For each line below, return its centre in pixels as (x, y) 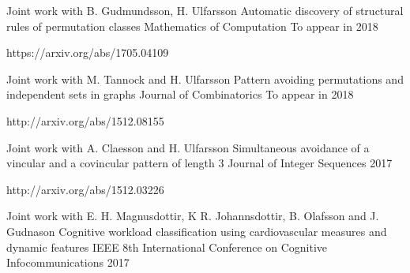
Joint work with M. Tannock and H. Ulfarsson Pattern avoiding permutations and (205, 79)
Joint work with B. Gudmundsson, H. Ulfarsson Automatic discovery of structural (205, 10)
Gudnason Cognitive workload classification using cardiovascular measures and (197, 231)
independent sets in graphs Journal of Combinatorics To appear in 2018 (180, 94)
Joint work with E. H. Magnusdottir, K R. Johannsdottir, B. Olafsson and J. (193, 216)
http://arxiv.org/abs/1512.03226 (85, 189)
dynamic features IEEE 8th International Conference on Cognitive (167, 247)
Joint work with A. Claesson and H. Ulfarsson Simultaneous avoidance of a (188, 147)
